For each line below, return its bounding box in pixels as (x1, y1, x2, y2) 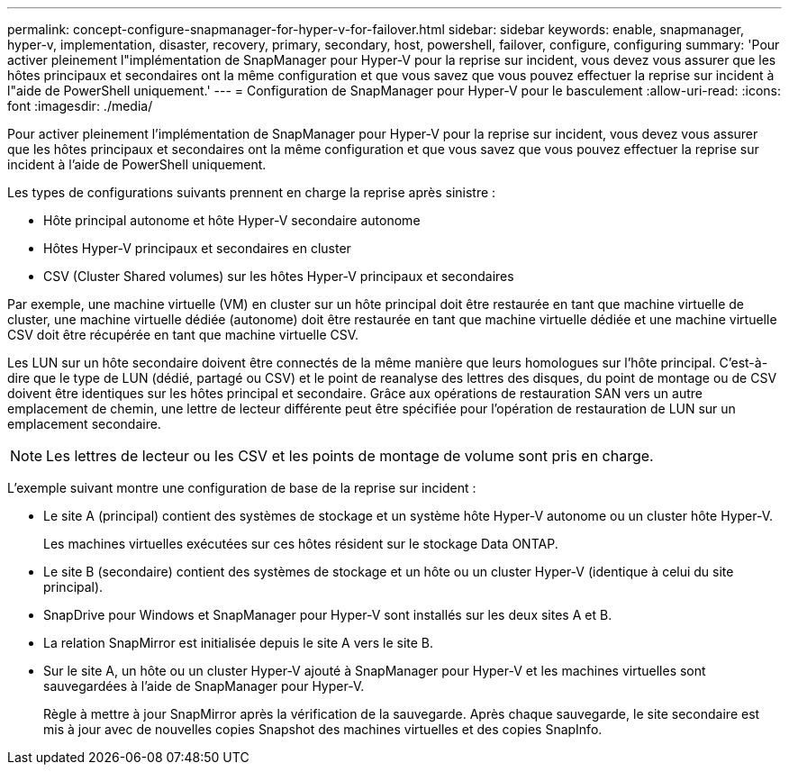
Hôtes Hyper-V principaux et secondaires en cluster (43, 241, 351, 256)
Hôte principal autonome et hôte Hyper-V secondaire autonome (43, 213, 421, 228)
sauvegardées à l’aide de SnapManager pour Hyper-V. (43, 678, 365, 694)
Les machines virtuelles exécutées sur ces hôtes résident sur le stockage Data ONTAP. (43, 536, 558, 551)
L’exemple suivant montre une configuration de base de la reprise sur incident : (7, 480, 476, 495)
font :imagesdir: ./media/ (7, 98, 153, 114)
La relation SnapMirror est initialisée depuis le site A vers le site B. (43, 635, 434, 650)
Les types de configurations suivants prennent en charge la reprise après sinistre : (7, 185, 496, 200)
